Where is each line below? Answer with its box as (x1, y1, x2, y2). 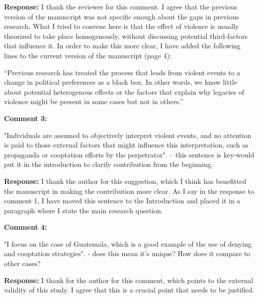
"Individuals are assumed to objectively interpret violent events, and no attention (4, 130, 252, 140)
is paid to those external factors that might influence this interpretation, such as (4, 140, 249, 150)
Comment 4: (4, 222, 47, 232)
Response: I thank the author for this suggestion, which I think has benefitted (4, 175, 247, 186)
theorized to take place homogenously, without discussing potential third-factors (4, 30, 248, 41)
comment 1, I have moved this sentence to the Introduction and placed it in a (4, 195, 241, 206)
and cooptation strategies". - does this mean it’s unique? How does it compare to (4, 248, 251, 259)
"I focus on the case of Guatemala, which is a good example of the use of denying (4, 238, 252, 249)
